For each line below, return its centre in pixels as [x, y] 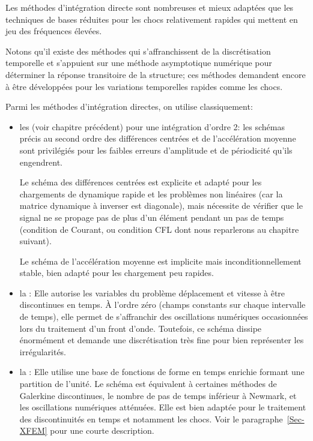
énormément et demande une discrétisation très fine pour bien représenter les [162, 340]
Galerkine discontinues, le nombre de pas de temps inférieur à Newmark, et [158, 395]
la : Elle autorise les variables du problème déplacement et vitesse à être [152, 292]
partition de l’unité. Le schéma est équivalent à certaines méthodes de [148, 384]
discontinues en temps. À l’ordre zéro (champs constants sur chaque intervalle [163, 304]
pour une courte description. [102, 430]
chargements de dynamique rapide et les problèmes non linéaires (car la [151, 193]
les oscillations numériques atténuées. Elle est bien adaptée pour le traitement [163, 407]
